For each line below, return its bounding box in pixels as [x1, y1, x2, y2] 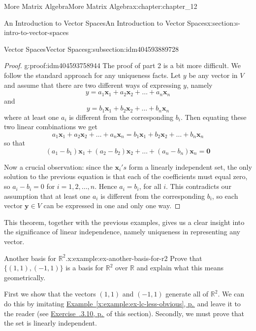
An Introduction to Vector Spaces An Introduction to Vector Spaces [4, 17, 207, 28]
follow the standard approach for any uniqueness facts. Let [4, 70, 181, 80]
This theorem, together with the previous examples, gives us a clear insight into [4, 217, 245, 227]
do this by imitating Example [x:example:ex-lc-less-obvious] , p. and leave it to [4, 298, 241, 309]
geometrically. [4, 272, 46, 282]
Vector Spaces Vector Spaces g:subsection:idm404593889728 [4, 43, 179, 54]
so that [4, 138, 25, 148]
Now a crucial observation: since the [4, 161, 113, 172]
